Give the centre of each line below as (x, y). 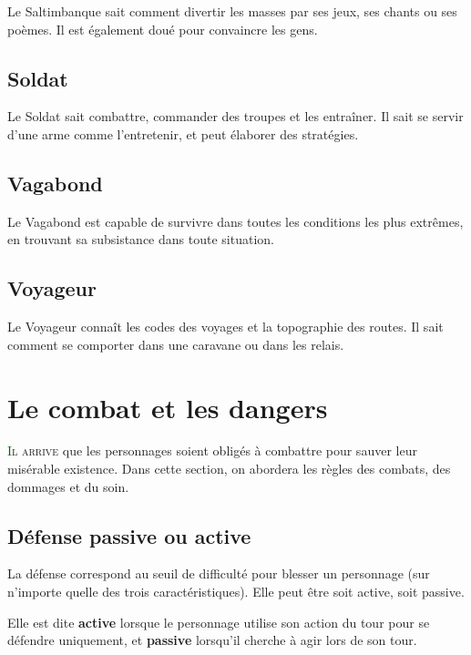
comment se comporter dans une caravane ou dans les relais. (176, 344)
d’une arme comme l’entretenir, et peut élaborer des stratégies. (183, 133)
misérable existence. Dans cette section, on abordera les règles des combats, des (229, 469)
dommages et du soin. (68, 486)
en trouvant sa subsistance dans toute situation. (141, 239)
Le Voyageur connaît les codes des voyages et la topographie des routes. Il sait (225, 327)
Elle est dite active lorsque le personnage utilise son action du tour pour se (219, 622)
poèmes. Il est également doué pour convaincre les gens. (163, 29)
